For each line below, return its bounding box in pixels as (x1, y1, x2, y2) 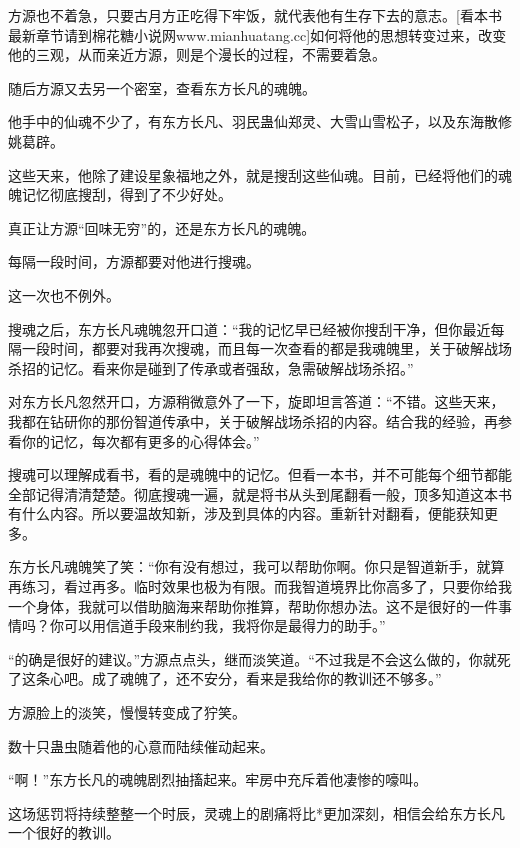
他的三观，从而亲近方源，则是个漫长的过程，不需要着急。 (8, 44, 386, 65)
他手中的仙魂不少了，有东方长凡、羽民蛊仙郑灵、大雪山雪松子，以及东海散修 (8, 111, 512, 132)
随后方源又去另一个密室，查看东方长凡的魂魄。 (8, 77, 316, 98)
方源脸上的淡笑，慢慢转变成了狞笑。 (8, 702, 246, 723)
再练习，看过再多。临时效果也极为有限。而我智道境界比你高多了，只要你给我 (8, 576, 512, 597)
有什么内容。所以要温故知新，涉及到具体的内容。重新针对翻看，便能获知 (8, 503, 484, 524)
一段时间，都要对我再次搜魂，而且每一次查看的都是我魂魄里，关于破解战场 (21, 338, 512, 359)
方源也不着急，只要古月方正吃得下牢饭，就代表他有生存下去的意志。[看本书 (8, 5, 502, 25)
